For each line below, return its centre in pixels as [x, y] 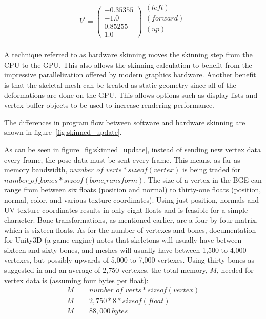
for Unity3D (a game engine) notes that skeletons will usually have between [123, 240]
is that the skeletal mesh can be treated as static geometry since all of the [120, 84]
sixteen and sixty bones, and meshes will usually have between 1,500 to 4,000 [125, 250]
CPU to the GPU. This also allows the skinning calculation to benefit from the [128, 64]
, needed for [235, 270]
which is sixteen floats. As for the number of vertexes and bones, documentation [130, 230]
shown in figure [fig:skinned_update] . [63, 132]
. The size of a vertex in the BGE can [203, 179]
